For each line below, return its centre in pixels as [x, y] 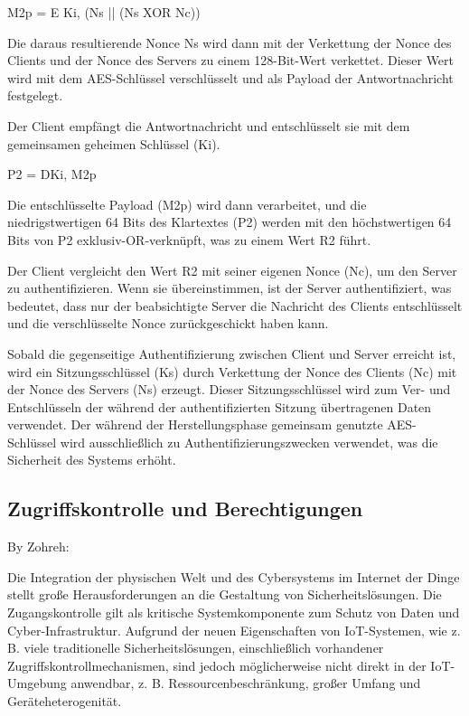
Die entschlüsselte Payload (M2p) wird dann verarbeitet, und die [187, 204]
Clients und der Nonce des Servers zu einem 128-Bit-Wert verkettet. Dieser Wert [231, 60]
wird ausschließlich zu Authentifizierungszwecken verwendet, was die [249, 442]
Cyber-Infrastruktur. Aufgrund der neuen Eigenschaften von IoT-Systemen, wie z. [234, 630]
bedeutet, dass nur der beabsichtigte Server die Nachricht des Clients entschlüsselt [235, 305]
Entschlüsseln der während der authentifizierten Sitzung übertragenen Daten [220, 406]
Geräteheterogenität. [65, 701]
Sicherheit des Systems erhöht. [92, 460]
